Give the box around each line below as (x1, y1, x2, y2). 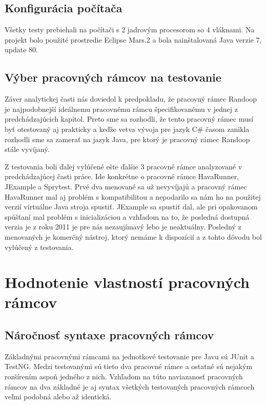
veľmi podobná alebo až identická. (5, 391, 112, 402)
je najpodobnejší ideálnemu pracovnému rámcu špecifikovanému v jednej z (5, 103, 238, 114)
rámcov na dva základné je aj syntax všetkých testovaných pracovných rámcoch (5, 381, 255, 392)
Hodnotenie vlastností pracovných (5, 272, 250, 293)
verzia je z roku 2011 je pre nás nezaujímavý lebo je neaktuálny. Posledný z (5, 221, 241, 232)
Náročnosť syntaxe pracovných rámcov (5, 327, 214, 343)
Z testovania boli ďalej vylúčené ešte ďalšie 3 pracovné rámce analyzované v (5, 161, 242, 171)
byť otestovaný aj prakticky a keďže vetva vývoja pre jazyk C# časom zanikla (5, 123, 250, 134)
